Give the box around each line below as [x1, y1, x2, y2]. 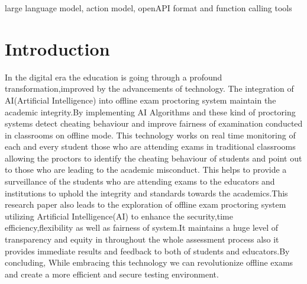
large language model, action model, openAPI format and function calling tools [5, 2, 292, 14]
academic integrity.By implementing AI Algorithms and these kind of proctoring [5, 105, 296, 118]
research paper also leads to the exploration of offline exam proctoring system [5, 198, 286, 211]
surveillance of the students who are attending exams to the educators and [5, 175, 275, 188]
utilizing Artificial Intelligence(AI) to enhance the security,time [5, 209, 233, 222]
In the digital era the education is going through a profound [5, 70, 222, 83]
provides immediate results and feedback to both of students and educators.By [5, 244, 290, 257]
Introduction [5, 36, 110, 60]
